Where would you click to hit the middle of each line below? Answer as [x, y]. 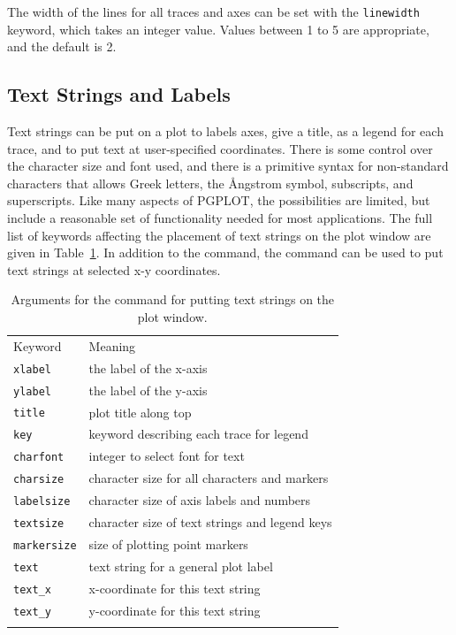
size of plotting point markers [168, 543]
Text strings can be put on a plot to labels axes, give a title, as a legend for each [225, 131]
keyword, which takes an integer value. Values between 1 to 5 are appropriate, [218, 29]
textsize [39, 524]
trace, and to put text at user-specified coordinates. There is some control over [220, 148]
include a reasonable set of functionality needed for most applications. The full [220, 218]
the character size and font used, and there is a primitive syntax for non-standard [228, 166]
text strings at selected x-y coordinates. [114, 269]
